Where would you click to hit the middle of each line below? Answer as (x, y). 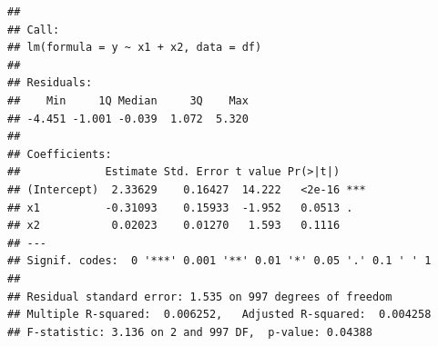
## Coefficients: (60, 154)
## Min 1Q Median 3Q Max (128, 100)
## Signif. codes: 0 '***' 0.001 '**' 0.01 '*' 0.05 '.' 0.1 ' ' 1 (219, 261)
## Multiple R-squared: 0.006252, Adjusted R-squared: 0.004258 (219, 315)
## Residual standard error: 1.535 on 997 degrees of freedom (200, 297)
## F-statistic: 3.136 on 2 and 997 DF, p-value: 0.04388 (190, 332)
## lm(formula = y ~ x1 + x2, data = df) (135, 48)
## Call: (34, 30)
